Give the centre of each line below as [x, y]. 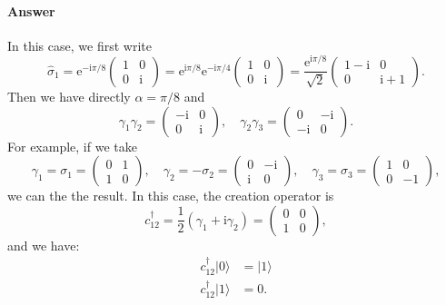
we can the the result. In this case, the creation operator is [171, 196]
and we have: [44, 245]
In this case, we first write [79, 45]
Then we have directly [69, 96]
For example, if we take [72, 146]
